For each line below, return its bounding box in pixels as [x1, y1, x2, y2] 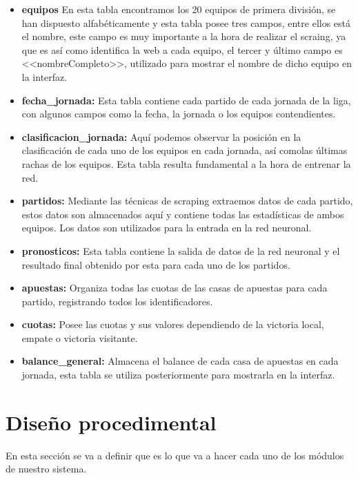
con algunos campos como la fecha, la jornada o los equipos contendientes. [21, 106, 336, 121]
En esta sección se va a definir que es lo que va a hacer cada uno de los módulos [6, 448, 344, 462]
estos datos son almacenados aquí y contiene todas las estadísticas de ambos [21, 207, 344, 221]
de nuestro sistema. [6, 461, 87, 476]
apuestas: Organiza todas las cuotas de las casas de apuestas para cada [21, 280, 328, 295]
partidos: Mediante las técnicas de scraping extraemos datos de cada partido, [21, 193, 353, 208]
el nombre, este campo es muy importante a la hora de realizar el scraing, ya [21, 29, 346, 44]
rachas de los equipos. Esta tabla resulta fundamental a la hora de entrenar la [21, 156, 351, 171]
